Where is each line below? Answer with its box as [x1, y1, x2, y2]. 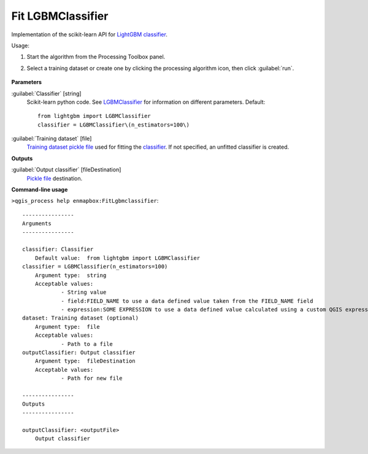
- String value [61, 289, 107, 296]
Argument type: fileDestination [34, 358, 136, 365]
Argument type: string [34, 272, 107, 279]
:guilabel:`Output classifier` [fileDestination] [11, 166, 121, 173]
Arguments [22, 220, 52, 227]
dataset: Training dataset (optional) [22, 315, 139, 322]
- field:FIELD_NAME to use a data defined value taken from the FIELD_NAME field [61, 297, 313, 304]
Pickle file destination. [26, 174, 83, 182]
